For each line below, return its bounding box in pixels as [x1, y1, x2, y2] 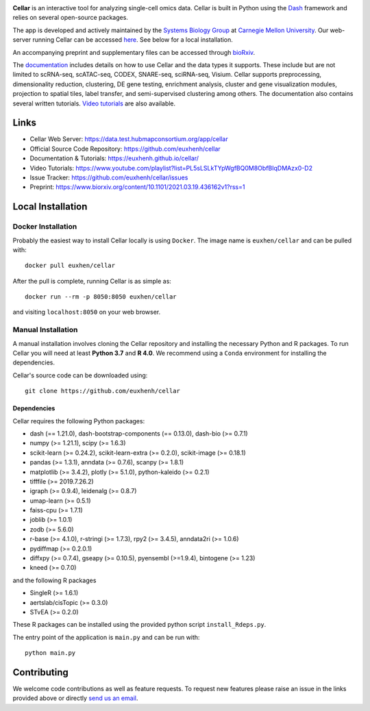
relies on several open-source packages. [12, 14, 128, 22]
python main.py [25, 649, 76, 657]
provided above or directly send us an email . [12, 694, 138, 702]
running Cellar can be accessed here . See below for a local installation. [32, 36, 233, 44]
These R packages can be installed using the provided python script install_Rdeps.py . [12, 621, 267, 629]
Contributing [12, 666, 69, 678]
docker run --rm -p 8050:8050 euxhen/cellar [25, 293, 177, 301]
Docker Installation [12, 222, 77, 232]
